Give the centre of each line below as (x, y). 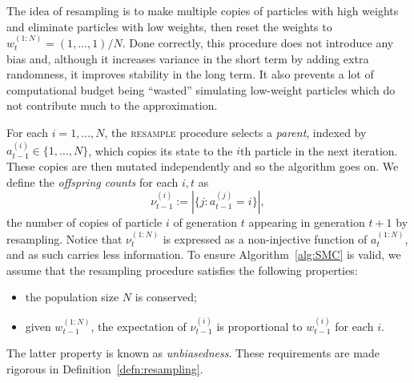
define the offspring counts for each (92, 181)
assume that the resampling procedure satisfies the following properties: (182, 270)
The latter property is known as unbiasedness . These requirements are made (193, 353)
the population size (72, 297)
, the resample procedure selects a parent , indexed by (235, 132)
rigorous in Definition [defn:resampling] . (105, 368)
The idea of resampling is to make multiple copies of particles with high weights (203, 10)
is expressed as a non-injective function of (265, 238)
